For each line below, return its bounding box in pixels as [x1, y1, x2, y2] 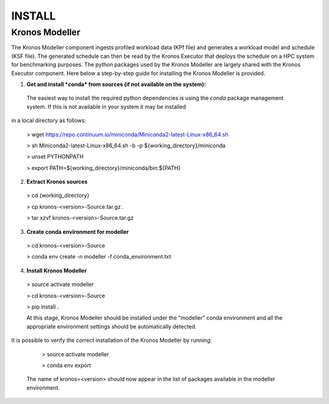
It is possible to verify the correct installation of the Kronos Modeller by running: [11, 336, 212, 344]
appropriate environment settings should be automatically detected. [26, 322, 197, 330]
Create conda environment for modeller [26, 228, 129, 235]
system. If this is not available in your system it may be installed [26, 103, 186, 110]
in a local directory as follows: [11, 117, 87, 124]
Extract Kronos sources [26, 178, 88, 186]
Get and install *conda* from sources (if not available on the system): [26, 80, 207, 88]
